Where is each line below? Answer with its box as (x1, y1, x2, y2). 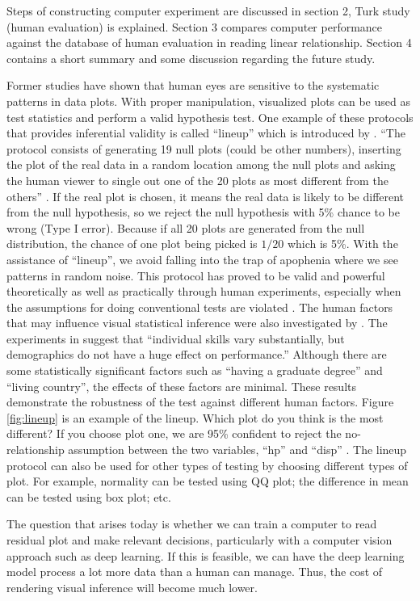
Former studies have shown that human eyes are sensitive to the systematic (6, 77, 380, 94)
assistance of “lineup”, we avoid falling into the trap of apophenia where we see (6, 250, 398, 267)
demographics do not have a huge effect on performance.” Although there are (6, 346, 387, 363)
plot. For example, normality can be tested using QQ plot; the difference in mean (6, 473, 409, 490)
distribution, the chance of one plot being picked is (6, 235, 258, 252)
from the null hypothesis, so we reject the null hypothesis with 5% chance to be (6, 204, 400, 221)
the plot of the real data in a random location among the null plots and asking (6, 156, 396, 173)
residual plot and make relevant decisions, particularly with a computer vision (6, 532, 393, 548)
